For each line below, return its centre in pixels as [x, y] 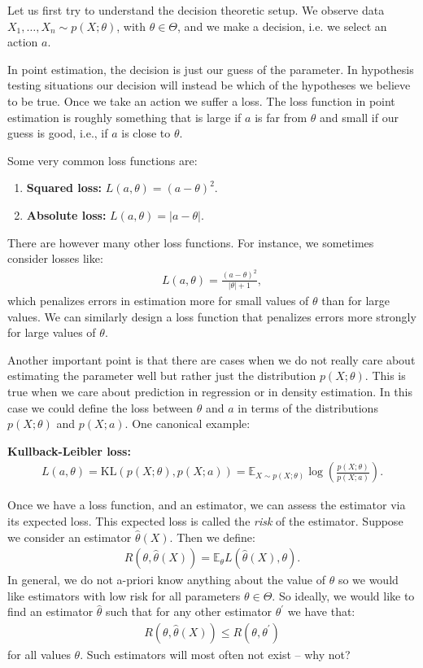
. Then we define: [212, 537]
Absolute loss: [66, 214]
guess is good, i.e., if [58, 133]
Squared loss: [64, 188]
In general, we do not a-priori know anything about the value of [166, 580]
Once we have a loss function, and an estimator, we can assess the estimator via [207, 505]
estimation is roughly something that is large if [124, 117]
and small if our [359, 117]
